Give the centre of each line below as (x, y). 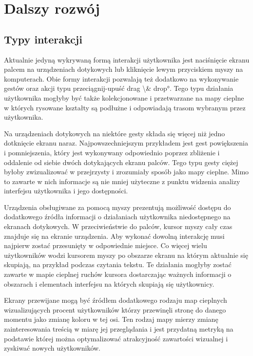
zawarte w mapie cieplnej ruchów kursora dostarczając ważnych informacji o (118, 274)
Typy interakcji (43, 39)
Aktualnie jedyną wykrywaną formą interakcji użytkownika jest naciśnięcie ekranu (127, 59)
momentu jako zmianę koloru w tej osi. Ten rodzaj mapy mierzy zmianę (111, 319)
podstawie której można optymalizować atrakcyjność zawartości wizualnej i (116, 338)
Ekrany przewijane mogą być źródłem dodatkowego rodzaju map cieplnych (116, 300)
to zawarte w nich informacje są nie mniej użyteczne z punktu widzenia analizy (122, 181)
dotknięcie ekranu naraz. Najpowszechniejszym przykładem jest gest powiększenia (126, 143)
